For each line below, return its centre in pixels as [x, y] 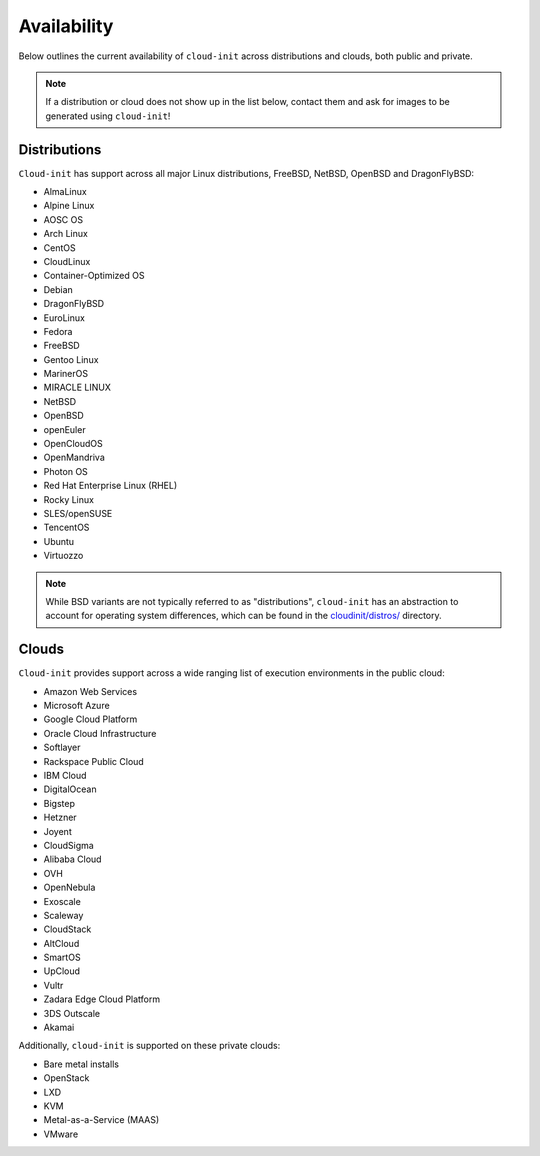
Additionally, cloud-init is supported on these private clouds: [149, 1046]
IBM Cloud [65, 775]
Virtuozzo [63, 556]
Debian [58, 289]
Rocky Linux [69, 499]
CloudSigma [68, 845]
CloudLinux [67, 261]
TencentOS [66, 527]
